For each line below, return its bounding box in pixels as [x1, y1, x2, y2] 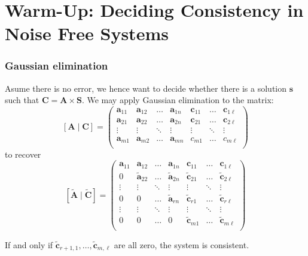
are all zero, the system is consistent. [114, 238, 249, 251]
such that [5, 94, 39, 106]
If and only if [5, 238, 53, 251]
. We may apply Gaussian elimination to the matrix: [81, 94, 274, 106]
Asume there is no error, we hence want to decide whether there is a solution [5, 82, 287, 94]
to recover [5, 147, 41, 160]
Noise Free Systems [5, 21, 169, 46]
